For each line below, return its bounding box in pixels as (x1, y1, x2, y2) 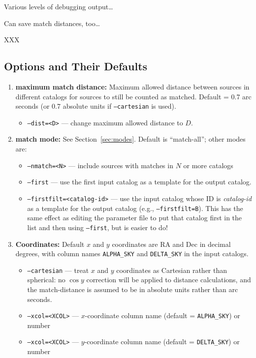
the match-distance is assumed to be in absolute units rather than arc (27, 284, 238, 295)
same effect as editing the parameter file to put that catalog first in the (27, 212, 242, 223)
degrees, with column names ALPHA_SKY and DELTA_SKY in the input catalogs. (15, 248, 249, 259)
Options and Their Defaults (4, 59, 148, 74)
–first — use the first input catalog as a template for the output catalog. (27, 177, 252, 187)
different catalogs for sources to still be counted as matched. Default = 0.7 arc (15, 91, 252, 101)
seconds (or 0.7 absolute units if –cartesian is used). (15, 101, 176, 111)
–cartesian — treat (27, 265, 89, 275)
